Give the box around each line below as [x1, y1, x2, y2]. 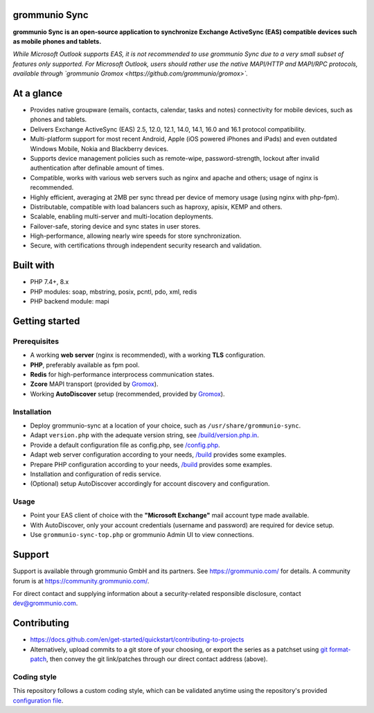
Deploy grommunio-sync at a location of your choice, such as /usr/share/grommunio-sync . [30, 421, 301, 430]
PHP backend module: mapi [30, 297, 110, 306]
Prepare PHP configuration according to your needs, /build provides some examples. [30, 460, 273, 468]
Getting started [12, 315, 80, 327]
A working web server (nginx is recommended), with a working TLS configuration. [30, 351, 266, 360]
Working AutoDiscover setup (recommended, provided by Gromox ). [30, 389, 225, 398]
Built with [12, 260, 55, 272]
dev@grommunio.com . [12, 599, 78, 608]
